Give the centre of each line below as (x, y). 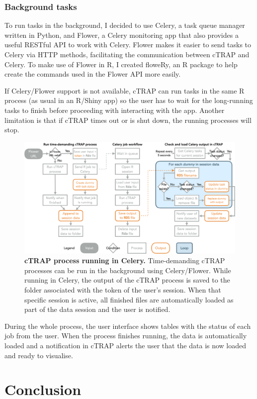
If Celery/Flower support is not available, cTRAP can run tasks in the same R (125, 90)
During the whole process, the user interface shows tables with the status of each (128, 326)
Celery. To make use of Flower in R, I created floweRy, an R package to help (121, 64)
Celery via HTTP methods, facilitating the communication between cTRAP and (127, 54)
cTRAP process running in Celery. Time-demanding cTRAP (125, 260)
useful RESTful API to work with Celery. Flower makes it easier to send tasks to (128, 45)
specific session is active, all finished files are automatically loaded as (129, 299)
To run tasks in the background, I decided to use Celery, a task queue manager (125, 25)
